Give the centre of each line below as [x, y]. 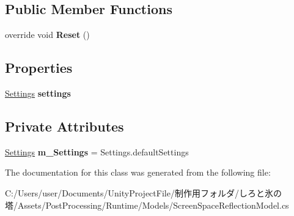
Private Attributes [64, 126]
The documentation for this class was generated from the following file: [138, 172]
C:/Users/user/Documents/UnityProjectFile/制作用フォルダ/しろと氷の [143, 192]
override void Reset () [47, 35]
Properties [39, 68]
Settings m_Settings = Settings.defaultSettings [97, 151]
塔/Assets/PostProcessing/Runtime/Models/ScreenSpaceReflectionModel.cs [147, 205]
